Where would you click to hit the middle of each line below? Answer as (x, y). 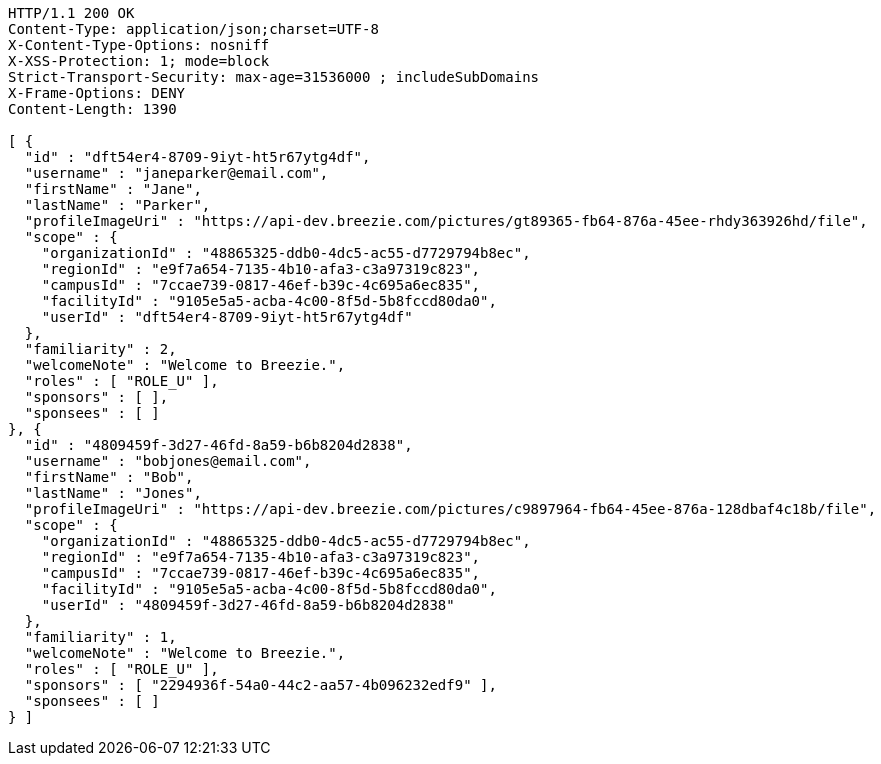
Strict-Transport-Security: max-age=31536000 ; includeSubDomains (274, 77)
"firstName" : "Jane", (113, 189)
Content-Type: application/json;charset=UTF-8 (193, 29)
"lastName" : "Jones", (113, 493)
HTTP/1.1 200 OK (71, 13)
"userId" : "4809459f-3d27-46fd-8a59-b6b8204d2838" (248, 605)
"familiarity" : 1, (100, 637)
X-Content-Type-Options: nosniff (139, 45)
